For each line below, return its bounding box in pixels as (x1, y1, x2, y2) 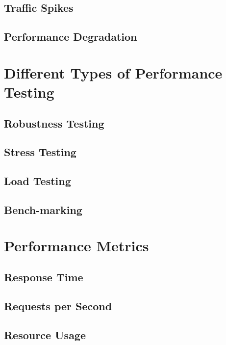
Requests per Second (4, 298, 112, 313)
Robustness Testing (4, 115, 104, 131)
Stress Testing (4, 144, 76, 159)
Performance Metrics (4, 236, 149, 256)
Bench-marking (4, 202, 82, 217)
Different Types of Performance (4, 62, 223, 82)
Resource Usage (4, 327, 86, 342)
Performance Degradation (4, 29, 137, 44)
